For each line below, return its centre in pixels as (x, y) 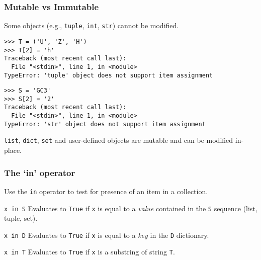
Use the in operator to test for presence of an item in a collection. (106, 191)
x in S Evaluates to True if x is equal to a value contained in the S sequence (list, (131, 208)
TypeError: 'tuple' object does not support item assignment (109, 75)
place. (13, 150)
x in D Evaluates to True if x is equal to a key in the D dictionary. (107, 235)
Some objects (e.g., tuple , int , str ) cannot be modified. (92, 25)
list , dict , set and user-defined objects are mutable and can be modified (119, 140)
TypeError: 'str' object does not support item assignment (105, 124)
